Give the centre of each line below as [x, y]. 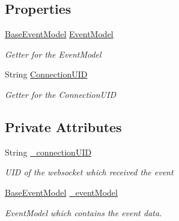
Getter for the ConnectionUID [60, 94]
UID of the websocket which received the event [89, 172]
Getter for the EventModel [53, 54]
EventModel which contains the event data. [83, 212]
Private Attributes [63, 126]
